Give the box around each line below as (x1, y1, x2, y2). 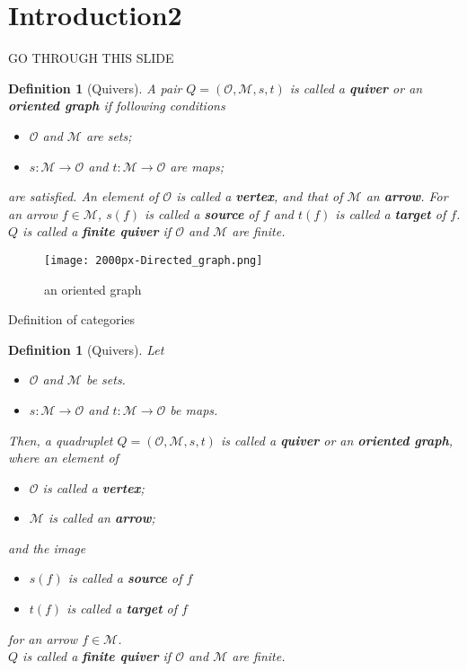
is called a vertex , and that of (176, 187, 343, 206)
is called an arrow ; (48, 508, 155, 527)
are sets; (85, 126, 132, 145)
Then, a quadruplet (8, 430, 113, 449)
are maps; (170, 156, 224, 175)
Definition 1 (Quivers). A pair (8, 78, 182, 97)
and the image (8, 538, 86, 557)
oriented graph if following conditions (8, 96, 225, 115)
